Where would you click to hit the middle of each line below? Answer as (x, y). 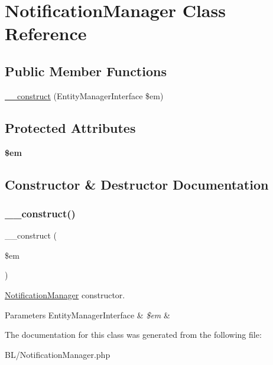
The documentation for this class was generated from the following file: (133, 335)
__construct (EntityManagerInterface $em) (84, 95)
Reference (46, 33)
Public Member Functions (86, 71)
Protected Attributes (70, 127)
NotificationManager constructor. (65, 294)
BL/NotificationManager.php (58, 354)
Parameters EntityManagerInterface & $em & (87, 315)
